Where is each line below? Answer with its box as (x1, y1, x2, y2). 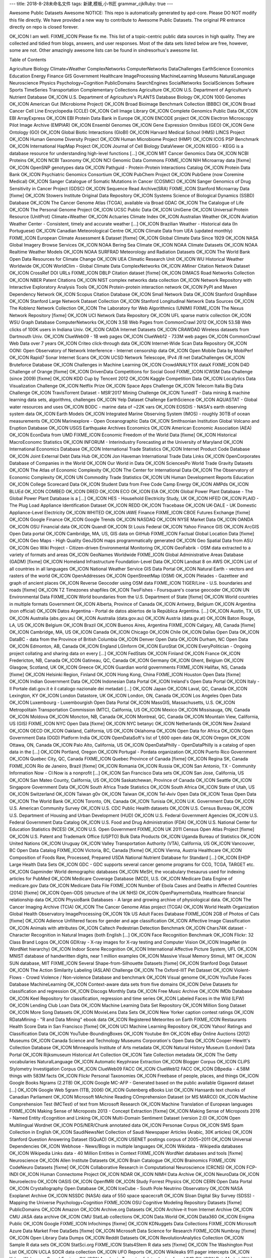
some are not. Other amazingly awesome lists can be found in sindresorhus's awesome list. (9, 47, 199, 53)
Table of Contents (9, 56, 47, 62)
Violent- (233, 967, 250, 973)
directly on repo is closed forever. (9, 24, 79, 30)
